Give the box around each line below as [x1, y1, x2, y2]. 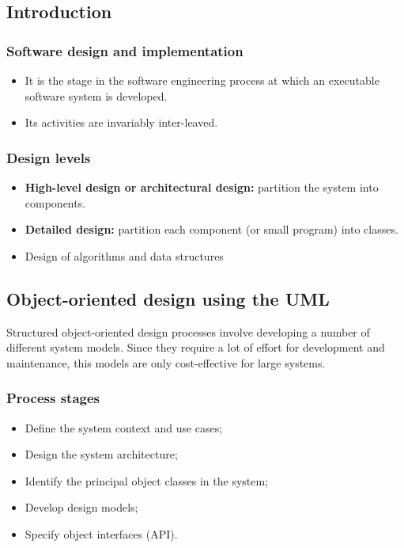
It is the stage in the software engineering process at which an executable [25, 72, 379, 88]
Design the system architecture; [25, 446, 178, 462]
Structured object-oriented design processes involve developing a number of [6, 323, 370, 340]
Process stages [6, 388, 100, 408]
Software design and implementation [6, 40, 244, 60]
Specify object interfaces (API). [25, 525, 178, 542]
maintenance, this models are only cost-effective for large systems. [6, 354, 326, 371]
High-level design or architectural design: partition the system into [25, 179, 379, 195]
